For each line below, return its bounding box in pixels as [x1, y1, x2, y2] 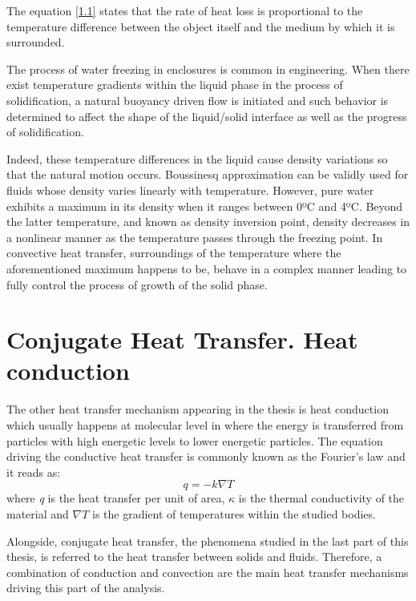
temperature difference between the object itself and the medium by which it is [6, 18, 395, 34]
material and [6, 505, 69, 522]
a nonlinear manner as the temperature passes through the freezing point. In [6, 228, 383, 245]
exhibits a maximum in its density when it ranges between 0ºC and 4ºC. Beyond [6, 197, 403, 214]
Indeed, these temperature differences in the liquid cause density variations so [6, 150, 388, 167]
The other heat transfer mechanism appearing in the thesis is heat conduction [6, 401, 389, 417]
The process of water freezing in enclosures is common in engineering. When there [6, 60, 410, 77]
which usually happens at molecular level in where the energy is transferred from [6, 417, 404, 433]
